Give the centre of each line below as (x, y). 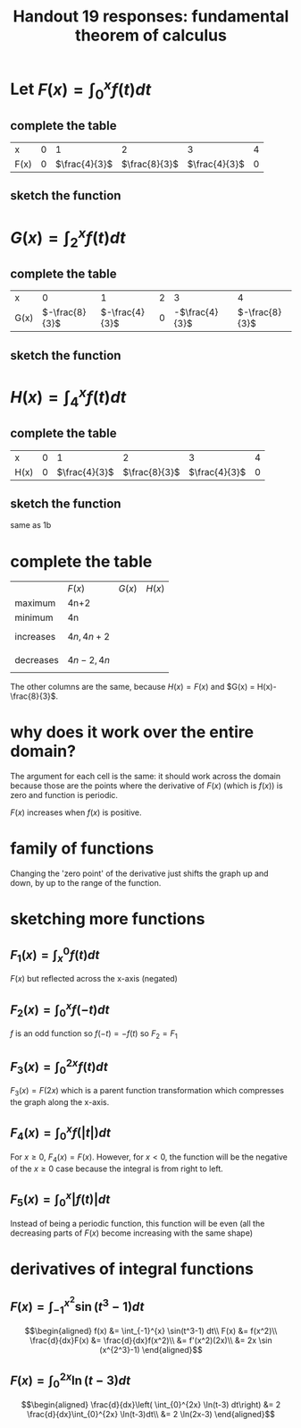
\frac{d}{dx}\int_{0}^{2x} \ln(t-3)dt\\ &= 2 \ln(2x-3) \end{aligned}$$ (151, 1414)
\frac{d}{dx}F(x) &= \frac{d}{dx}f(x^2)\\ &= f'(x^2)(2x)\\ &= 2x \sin (151, 1340)
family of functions (82, 849)
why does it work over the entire (132, 732)
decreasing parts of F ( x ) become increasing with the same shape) (132, 1233)
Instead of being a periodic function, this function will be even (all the (138, 1223)
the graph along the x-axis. (60, 1101)
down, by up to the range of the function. (86, 883)
